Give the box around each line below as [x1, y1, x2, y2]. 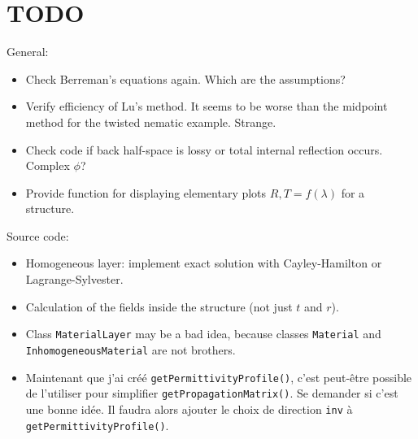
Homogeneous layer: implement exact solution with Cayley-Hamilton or [25, 254, 382, 272]
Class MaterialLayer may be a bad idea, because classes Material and [25, 325, 381, 342]
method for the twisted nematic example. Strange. [25, 113, 276, 130]
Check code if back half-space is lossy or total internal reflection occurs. [25, 141, 383, 158]
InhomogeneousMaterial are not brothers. [25, 341, 236, 358]
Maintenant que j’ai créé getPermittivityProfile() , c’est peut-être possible [25, 368, 412, 385]
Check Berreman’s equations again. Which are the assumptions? [25, 70, 346, 87]
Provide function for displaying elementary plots [25, 184, 267, 201]
